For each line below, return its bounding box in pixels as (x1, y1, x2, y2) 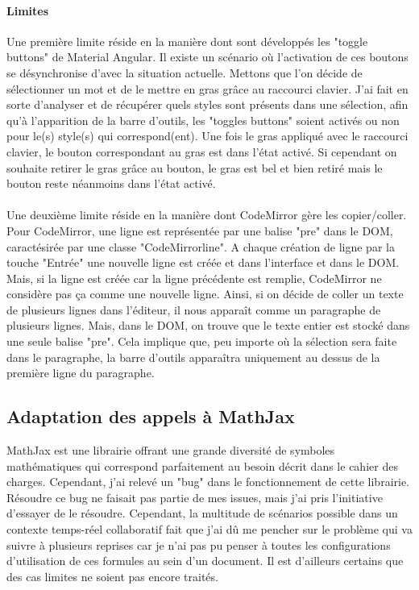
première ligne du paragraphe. (6, 364, 155, 381)
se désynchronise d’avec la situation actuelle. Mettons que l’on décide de (6, 64, 363, 81)
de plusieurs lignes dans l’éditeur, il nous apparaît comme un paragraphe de (6, 301, 381, 318)
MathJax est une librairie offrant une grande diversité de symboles (6, 442, 335, 459)
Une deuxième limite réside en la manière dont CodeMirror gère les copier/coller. (6, 206, 407, 223)
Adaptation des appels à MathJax (6, 404, 295, 429)
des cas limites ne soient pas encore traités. (6, 567, 218, 584)
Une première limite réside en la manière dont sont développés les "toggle (6, 32, 368, 49)
